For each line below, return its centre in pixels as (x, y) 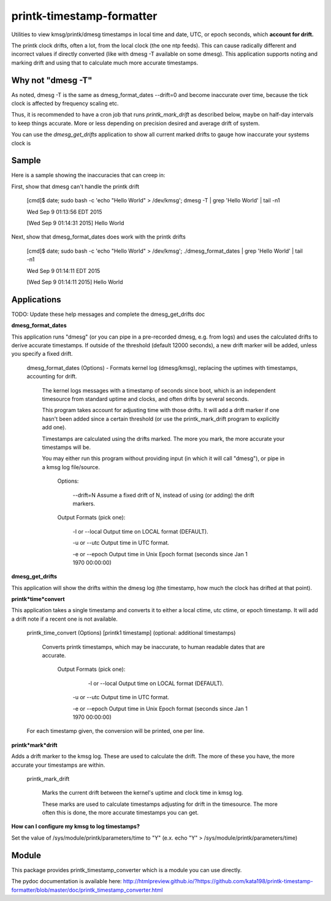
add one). (54, 427)
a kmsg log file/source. (71, 467)
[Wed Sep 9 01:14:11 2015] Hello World (75, 282)
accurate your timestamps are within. (58, 765)
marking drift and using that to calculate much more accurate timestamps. (105, 63)
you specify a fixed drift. (42, 354)
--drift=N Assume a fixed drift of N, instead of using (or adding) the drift (163, 495)
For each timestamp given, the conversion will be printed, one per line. (116, 731)
